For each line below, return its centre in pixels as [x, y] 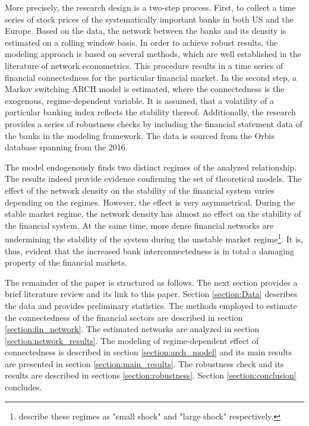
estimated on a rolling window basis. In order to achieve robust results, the [141, 42]
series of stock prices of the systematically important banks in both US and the [149, 19]
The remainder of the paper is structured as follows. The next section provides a [151, 282]
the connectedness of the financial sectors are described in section [124, 317]
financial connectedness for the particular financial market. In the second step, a [151, 77]
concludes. [23, 387]
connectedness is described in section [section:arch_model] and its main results [149, 352]
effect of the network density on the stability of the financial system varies [140, 190]
